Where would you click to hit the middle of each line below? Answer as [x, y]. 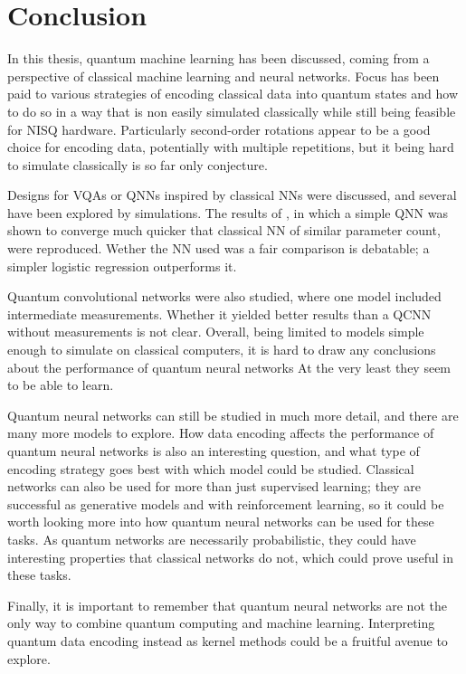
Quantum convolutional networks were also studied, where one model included [224, 296]
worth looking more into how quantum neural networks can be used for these [221, 522]
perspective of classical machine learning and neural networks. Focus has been [223, 76]
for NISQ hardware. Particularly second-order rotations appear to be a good [219, 129]
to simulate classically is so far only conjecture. [138, 164]
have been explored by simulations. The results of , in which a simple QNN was [228, 212]
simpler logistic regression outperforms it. [122, 266]
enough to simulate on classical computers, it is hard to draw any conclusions [222, 350]
